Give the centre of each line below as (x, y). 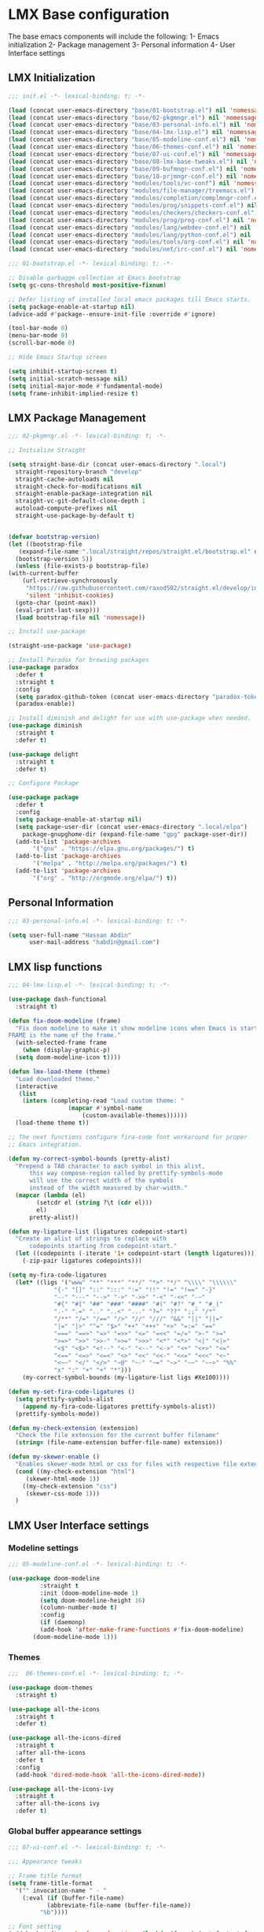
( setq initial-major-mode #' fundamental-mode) (86, 386)
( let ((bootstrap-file (45, 544)
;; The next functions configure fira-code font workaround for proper (128, 1137)
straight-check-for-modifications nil (79, 486)
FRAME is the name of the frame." (65, 1035)
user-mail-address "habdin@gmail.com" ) (94, 942)
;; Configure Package (44, 783)
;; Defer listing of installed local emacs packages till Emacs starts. (130, 299)
